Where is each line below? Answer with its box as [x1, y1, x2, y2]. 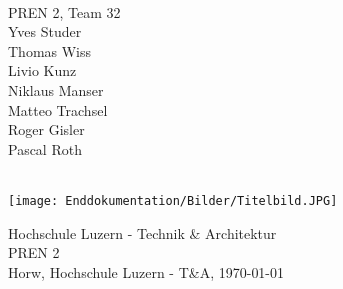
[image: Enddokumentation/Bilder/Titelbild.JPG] [8, 193, 338, 208]
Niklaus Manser [8, 79, 104, 100]
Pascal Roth [8, 138, 82, 159]
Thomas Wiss [8, 40, 92, 61]
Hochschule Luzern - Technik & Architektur [8, 222, 277, 243]
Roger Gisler [8, 119, 85, 140]
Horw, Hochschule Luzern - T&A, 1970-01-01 [8, 261, 285, 282]
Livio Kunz [8, 60, 77, 81]
